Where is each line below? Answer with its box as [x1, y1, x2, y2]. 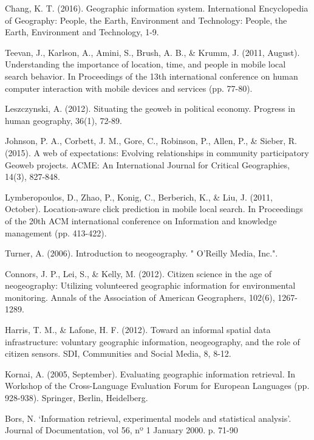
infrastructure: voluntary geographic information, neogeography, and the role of [5, 335, 300, 348]
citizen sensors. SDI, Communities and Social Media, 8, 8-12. [5, 347, 231, 360]
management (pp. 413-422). [5, 226, 107, 239]
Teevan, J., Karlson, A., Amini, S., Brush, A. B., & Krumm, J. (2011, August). [5, 46, 300, 58]
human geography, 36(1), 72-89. [5, 114, 122, 126]
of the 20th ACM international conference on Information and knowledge [5, 214, 277, 227]
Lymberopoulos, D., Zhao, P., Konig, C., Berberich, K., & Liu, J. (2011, [5, 190, 273, 203]
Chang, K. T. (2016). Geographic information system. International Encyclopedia [5, 2, 309, 14]
